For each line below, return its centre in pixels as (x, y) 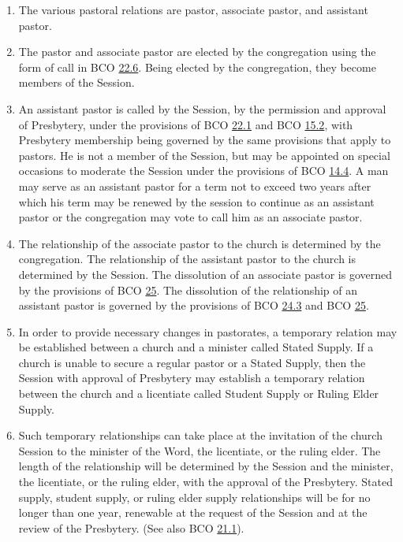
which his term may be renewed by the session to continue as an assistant (196, 201)
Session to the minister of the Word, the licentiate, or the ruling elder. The (200, 450)
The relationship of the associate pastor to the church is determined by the (200, 243)
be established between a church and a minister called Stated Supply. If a (196, 347)
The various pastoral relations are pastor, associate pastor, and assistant (193, 9)
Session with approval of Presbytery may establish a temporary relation (192, 378)
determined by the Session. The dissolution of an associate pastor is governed (205, 274)
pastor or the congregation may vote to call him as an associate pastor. (190, 217)
